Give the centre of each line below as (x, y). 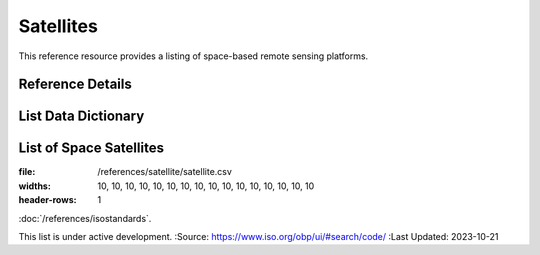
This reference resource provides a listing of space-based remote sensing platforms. (193, 56)
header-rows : (47, 200)
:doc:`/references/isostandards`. (85, 218)
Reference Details (75, 84)
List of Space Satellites (91, 148)
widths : (35, 186)
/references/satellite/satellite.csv (164, 172)
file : (27, 172)
